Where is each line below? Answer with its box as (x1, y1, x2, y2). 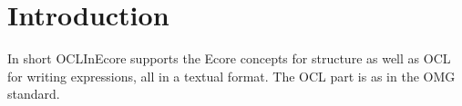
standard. (7, 84, 60, 103)
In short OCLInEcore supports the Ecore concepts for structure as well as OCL (7, 49, 451, 68)
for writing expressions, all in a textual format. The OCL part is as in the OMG (7, 66, 456, 85)
